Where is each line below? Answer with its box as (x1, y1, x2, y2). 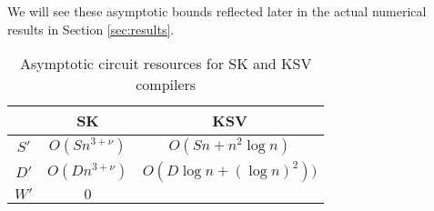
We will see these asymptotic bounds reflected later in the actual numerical (7, 2, 427, 20)
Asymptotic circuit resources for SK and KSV (19, 53, 312, 75)
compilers (136, 74, 197, 95)
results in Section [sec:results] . (7, 19, 175, 38)
